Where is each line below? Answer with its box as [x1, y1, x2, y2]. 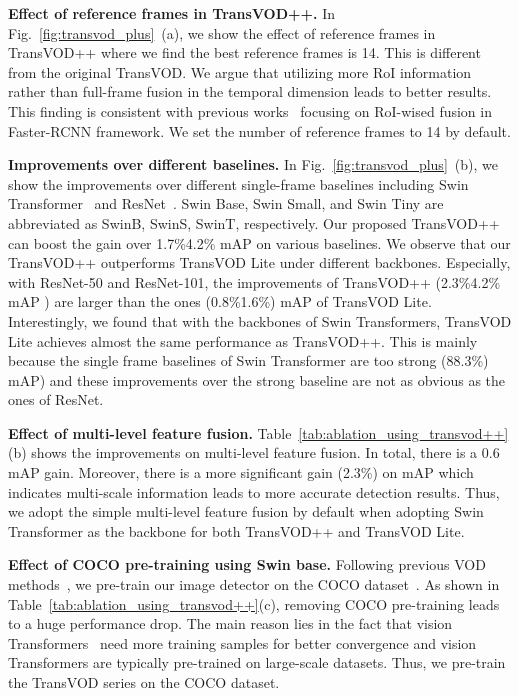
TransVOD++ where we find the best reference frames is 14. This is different [8, 42, 481, 63]
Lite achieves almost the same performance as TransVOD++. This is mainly [8, 330, 478, 351]
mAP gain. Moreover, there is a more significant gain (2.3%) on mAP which [8, 462, 474, 483]
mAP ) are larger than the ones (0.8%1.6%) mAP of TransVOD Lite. [8, 291, 432, 312]
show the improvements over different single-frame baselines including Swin [8, 173, 469, 194]
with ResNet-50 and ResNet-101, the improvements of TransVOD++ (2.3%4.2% [8, 271, 501, 292]
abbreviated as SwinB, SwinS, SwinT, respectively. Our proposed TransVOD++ [8, 212, 500, 233]
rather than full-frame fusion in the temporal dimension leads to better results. [8, 81, 492, 102]
